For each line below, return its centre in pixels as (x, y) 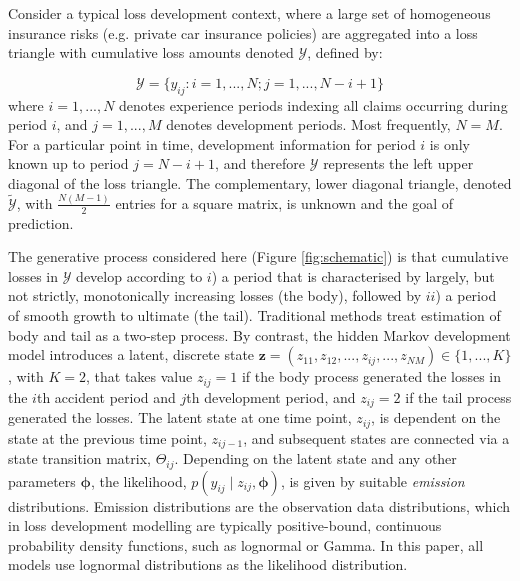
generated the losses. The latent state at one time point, (180, 417)
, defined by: (345, 52)
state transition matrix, (79, 458)
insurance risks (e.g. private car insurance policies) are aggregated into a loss (243, 32)
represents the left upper (398, 163)
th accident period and (106, 396)
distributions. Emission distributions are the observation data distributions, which (259, 505)
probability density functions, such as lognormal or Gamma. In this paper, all (246, 544)
